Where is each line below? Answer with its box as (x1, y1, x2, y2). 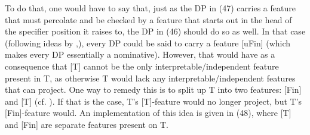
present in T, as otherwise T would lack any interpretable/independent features (5, 71, 296, 84)
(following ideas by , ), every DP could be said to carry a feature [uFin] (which (5, 36, 291, 49)
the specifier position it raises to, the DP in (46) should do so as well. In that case (5, 25, 306, 37)
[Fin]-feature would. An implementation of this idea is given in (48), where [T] (5, 106, 291, 119)
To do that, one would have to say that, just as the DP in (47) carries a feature (5, 2, 296, 14)
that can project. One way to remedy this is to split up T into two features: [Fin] (5, 83, 302, 96)
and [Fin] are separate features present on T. (5, 118, 168, 130)
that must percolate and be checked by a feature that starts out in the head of (5, 13, 292, 26)
